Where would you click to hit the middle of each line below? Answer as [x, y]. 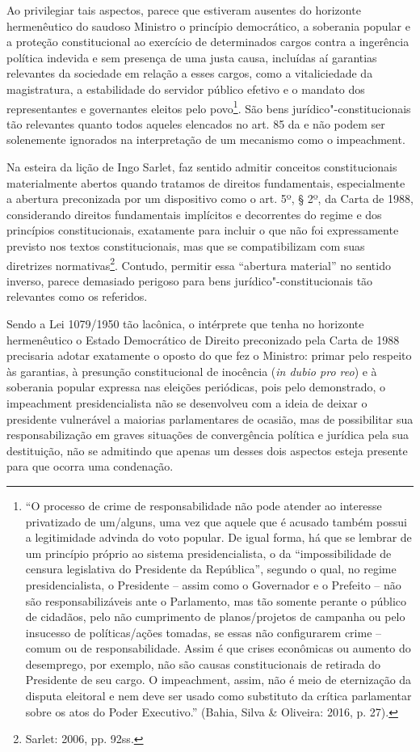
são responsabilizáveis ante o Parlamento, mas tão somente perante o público [216, 600]
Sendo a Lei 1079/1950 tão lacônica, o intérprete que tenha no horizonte [185, 323]
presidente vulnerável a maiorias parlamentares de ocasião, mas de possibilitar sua [210, 418]
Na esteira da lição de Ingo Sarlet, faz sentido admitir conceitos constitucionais [202, 167]
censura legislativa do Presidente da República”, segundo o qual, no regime [211, 569]
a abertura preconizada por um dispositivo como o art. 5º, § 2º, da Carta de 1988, [210, 199]
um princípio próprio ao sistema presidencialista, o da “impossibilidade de [208, 553]
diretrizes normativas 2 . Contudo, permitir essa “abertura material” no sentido [199, 264]
